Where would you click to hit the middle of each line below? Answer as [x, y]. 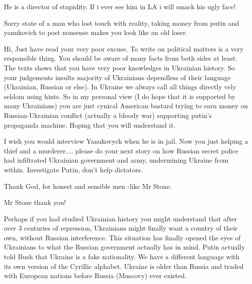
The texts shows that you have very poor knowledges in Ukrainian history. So [119, 67]
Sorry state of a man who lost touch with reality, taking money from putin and [122, 23]
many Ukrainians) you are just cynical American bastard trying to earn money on [126, 106]
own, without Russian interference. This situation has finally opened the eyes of [122, 237]
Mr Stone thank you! [35, 202]
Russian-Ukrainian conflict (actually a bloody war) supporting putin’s [108, 115]
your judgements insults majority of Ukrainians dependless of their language [117, 77]
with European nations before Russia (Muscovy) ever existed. [95, 276]
